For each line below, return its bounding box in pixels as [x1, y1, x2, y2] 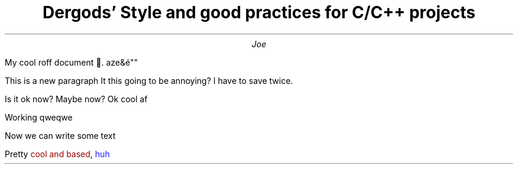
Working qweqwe [5, 112, 73, 122]
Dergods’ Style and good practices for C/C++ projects [43, 2, 475, 22]
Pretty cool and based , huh [5, 148, 110, 159]
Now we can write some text [5, 130, 116, 141]
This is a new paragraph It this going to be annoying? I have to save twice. [5, 75, 293, 86]
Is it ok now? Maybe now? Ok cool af [5, 93, 148, 104]
